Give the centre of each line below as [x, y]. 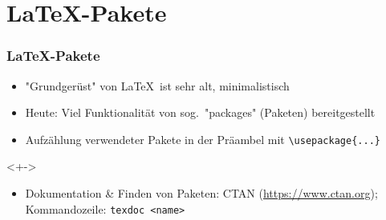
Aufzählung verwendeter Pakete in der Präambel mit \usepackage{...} [203, 139]
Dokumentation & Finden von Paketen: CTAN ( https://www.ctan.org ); [201, 193]
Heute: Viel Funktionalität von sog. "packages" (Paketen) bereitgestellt [200, 112]
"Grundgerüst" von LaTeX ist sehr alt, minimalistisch [157, 85]
